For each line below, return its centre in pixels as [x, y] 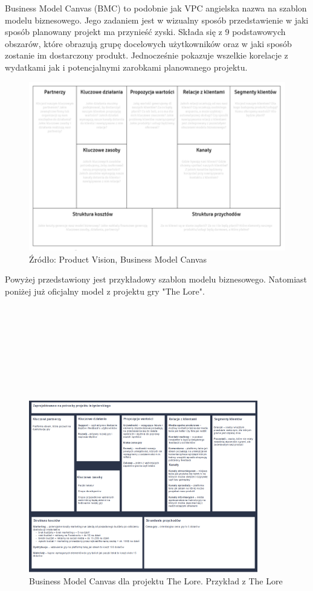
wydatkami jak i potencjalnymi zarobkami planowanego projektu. [126, 67]
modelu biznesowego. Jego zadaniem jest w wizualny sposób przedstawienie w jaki [157, 20]
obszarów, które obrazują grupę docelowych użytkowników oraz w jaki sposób [148, 43]
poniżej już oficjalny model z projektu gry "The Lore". [105, 291]
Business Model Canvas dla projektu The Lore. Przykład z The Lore [156, 580]
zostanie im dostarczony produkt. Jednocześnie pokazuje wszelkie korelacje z [147, 55]
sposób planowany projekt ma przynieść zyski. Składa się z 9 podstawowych [145, 32]
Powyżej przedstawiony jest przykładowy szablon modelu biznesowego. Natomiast [156, 279]
